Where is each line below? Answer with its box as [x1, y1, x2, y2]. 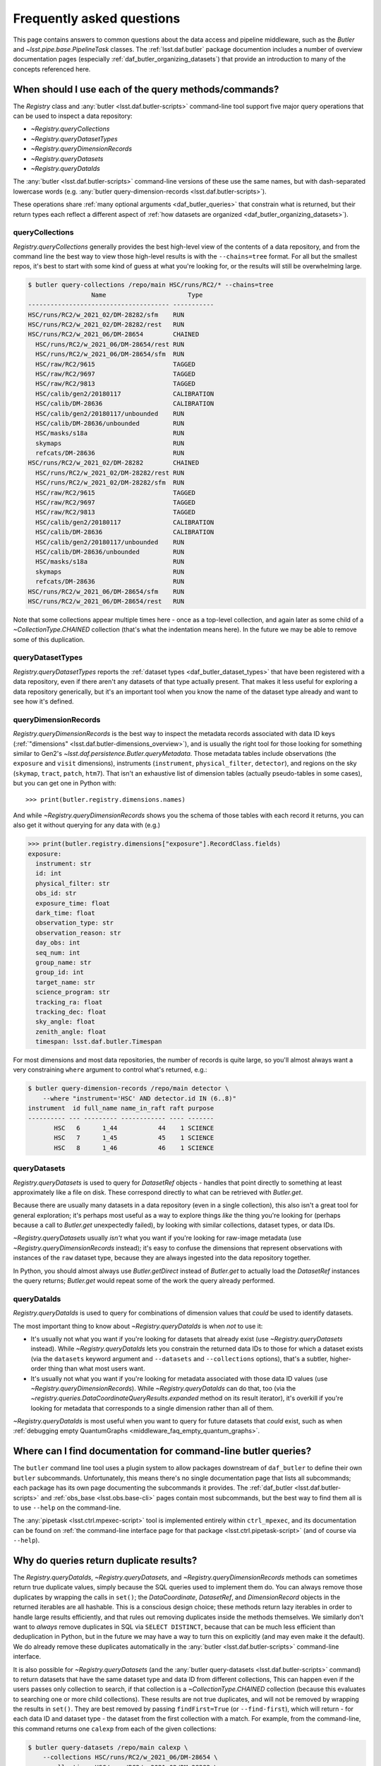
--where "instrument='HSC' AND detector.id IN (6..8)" [42, 1094, 236, 1102]
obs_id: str [35, 889, 77, 897]
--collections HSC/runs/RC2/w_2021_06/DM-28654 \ [42, 1753, 218, 1762]
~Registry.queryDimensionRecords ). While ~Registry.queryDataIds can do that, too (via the [30, 1384, 296, 1392]
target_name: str [35, 978, 95, 986]
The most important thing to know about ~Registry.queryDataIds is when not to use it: [13, 1322, 263, 1330]
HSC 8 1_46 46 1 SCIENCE [54, 1144, 214, 1151]
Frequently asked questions [13, 11, 181, 26]
